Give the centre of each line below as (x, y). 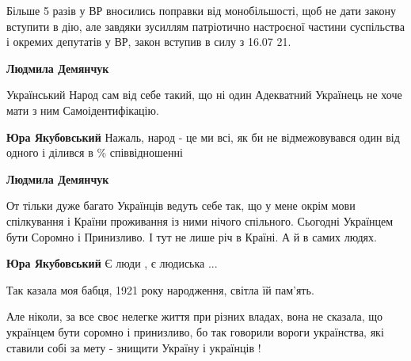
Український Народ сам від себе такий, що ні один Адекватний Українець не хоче (204, 95)
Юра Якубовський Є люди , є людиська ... (112, 263)
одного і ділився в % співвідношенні (95, 152)
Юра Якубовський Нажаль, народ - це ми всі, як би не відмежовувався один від (203, 137)
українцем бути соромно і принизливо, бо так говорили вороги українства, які (195, 331)
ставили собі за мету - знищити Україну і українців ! (134, 347)
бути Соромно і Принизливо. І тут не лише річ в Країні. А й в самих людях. (192, 236)
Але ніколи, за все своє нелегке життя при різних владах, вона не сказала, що (195, 316)
